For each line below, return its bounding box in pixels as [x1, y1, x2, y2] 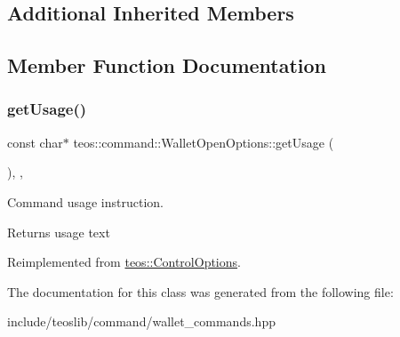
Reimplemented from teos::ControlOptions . [7, 253, 241, 271]
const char [7, 132, 63, 151]
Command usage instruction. [7, 192, 164, 211]
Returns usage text [7, 222, 110, 241]
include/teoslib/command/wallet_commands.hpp [7, 312, 276, 331]
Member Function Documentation [7, 52, 327, 79]
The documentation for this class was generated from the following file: [7, 282, 394, 301]
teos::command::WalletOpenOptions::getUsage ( [73, 132, 334, 151]
